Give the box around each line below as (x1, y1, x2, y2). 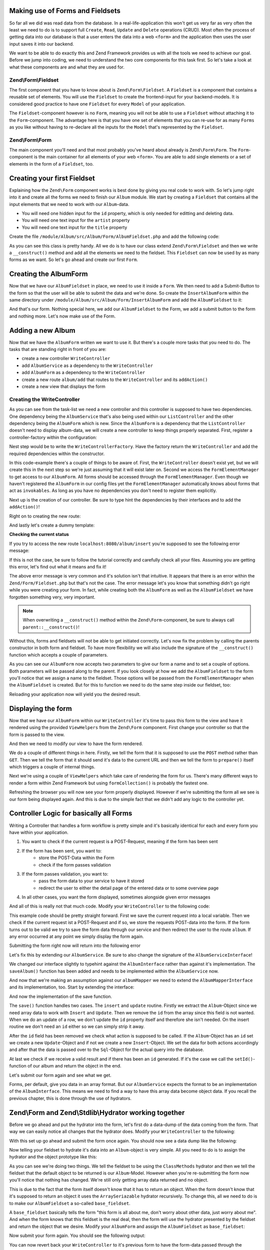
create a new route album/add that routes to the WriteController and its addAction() (21, 376, 208, 382)
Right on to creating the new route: (9, 513, 81, 519)
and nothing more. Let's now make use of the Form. (9, 313, 116, 319)
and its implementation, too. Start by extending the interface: (9, 984, 134, 990)
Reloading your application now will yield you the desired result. (9, 691, 141, 697)
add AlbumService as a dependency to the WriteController (21, 362, 153, 368)
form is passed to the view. (9, 731, 65, 737)
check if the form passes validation (38, 861, 111, 867)
